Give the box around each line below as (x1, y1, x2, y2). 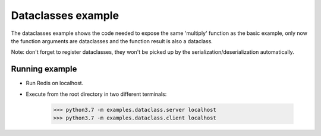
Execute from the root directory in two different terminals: (26, 90, 167, 98)
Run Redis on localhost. (26, 80, 84, 87)
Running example (11, 64, 77, 74)
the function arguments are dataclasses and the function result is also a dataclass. (11, 37, 213, 44)
